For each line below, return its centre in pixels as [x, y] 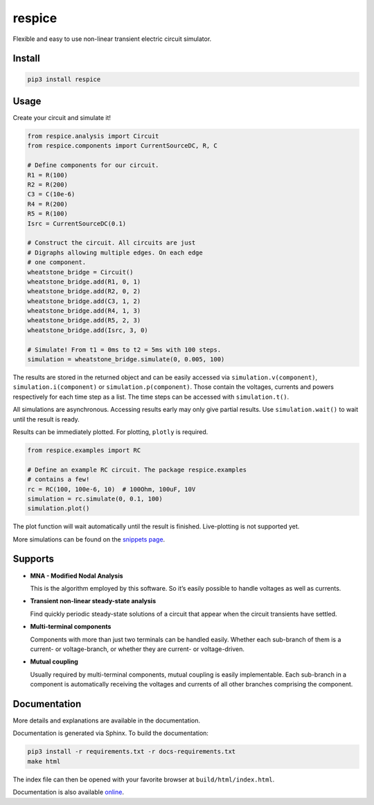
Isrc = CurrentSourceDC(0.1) [77, 223]
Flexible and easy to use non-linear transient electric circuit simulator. [112, 39]
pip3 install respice [64, 79]
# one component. [57, 262]
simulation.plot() [59, 509]
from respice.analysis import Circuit [93, 136]
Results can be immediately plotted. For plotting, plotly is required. [110, 432]
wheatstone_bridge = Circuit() [81, 272]
